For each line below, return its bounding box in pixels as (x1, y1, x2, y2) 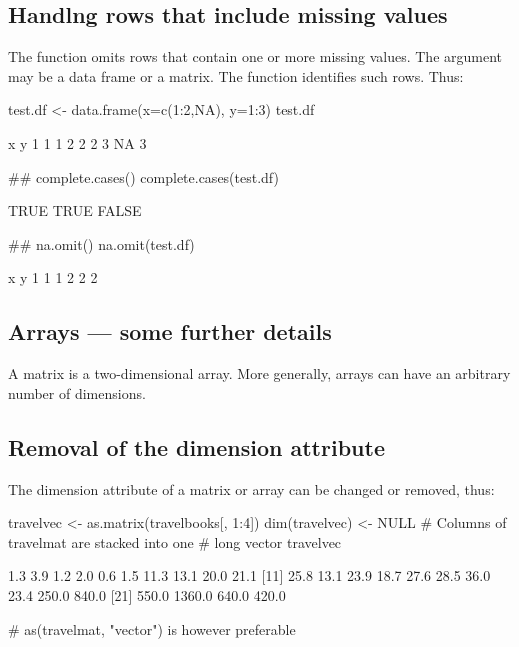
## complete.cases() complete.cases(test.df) (8, 166, 279, 187)
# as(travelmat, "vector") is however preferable (8, 618, 296, 639)
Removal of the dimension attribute (8, 431, 385, 462)
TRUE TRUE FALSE (8, 200, 142, 221)
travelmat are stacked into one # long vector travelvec (8, 531, 342, 552)
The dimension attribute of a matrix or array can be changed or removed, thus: (8, 478, 495, 499)
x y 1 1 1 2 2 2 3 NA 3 (8, 132, 147, 153)
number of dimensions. (8, 382, 146, 403)
